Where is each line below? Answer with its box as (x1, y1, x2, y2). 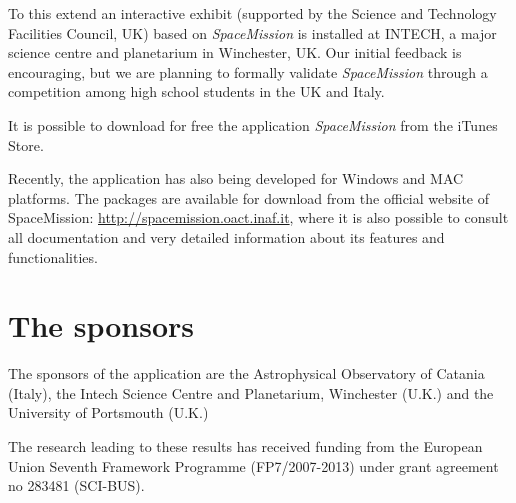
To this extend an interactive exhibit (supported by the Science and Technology (8, 3, 497, 23)
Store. (8, 134, 44, 155)
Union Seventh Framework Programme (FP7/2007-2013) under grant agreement (8, 455, 499, 476)
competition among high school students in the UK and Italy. (8, 81, 385, 102)
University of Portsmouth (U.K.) (8, 402, 209, 423)
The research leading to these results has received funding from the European (8, 436, 483, 457)
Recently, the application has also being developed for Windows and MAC (8, 168, 464, 189)
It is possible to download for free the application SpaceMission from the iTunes (8, 114, 498, 135)
